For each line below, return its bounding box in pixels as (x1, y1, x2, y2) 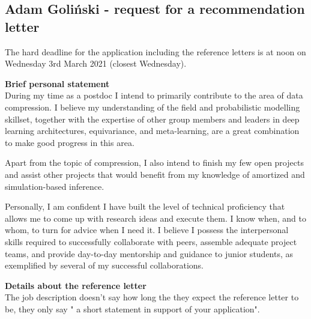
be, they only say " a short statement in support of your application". (5, 302, 260, 315)
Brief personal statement (5, 77, 110, 90)
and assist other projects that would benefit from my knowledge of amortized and (5, 168, 305, 180)
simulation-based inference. (5, 180, 104, 192)
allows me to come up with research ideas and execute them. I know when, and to (5, 211, 306, 224)
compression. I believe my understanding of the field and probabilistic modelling (5, 100, 300, 113)
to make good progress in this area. (5, 136, 134, 148)
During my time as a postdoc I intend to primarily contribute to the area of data (5, 89, 303, 102)
